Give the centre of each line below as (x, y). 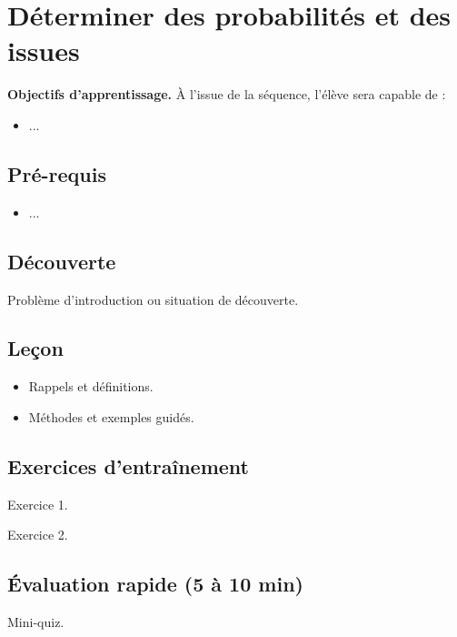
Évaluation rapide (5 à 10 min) (155, 584)
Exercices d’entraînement (128, 465)
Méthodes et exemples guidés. (111, 416)
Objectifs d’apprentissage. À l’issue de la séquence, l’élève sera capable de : (227, 94)
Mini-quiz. (36, 622)
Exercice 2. (38, 535)
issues (44, 51)
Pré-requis (57, 173)
